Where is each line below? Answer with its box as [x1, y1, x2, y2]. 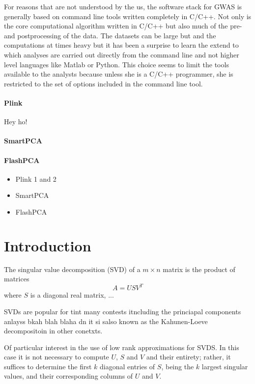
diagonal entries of [100, 361, 155, 371]
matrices [4, 274, 29, 284]
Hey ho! [4, 116, 28, 127]
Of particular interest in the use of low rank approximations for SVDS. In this [4, 342, 239, 352]
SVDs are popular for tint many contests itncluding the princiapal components [4, 306, 241, 316]
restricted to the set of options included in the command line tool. [4, 78, 203, 88]
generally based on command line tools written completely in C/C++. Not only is [4, 11, 252, 21]
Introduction [4, 235, 91, 255]
